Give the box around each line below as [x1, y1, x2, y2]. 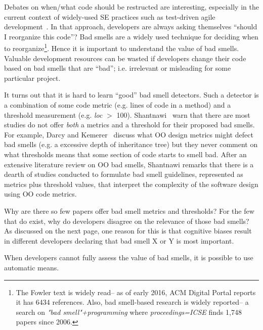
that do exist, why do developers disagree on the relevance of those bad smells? [4, 215, 249, 226]
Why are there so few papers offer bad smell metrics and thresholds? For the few [4, 205, 254, 216]
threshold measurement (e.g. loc [4, 109, 103, 120]
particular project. [4, 72, 61, 83]
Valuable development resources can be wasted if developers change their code [4, 53, 246, 63]
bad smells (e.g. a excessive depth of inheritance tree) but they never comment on [4, 139, 258, 150]
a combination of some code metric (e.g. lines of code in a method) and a [4, 100, 231, 110]
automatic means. [4, 262, 59, 272]
